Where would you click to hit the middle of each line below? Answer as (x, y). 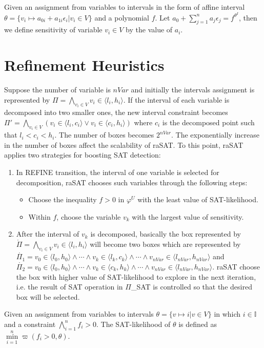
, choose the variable (89, 216)
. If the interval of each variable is (176, 99)
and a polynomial (122, 17)
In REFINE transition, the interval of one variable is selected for (118, 172)
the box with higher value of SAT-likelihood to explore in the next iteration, (136, 276)
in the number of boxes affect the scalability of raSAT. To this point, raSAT (124, 144)
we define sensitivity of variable (53, 30)
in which (227, 314)
